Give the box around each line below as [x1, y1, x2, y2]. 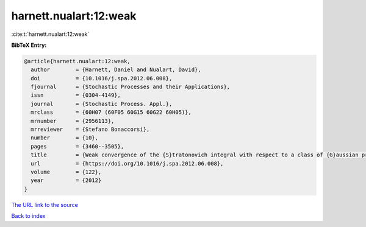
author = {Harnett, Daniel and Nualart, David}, [30, 66, 201, 73]
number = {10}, [30, 134, 99, 141]
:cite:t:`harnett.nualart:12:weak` [11, 30, 90, 38]
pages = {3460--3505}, [30, 143, 124, 150]
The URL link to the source [11, 201, 79, 208]
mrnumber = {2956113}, [30, 117, 115, 124]
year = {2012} [30, 177, 102, 184]
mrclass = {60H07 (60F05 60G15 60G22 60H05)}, [30, 109, 192, 116]
